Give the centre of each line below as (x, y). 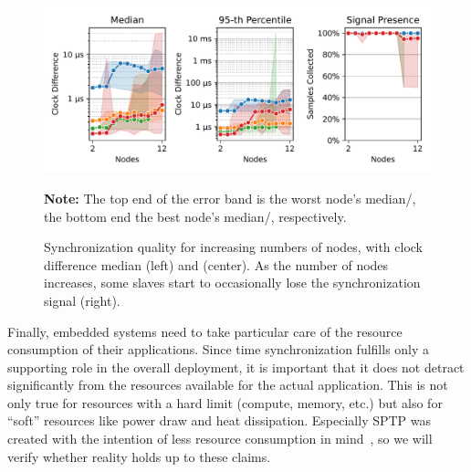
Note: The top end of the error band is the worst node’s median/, (230, 198)
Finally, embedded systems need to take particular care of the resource (205, 331)
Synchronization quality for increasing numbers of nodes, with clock (233, 247)
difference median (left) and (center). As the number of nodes (216, 264)
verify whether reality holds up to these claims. (139, 456)
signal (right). (82, 300)
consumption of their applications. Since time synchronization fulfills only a (219, 349)
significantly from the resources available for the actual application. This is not (228, 385)
